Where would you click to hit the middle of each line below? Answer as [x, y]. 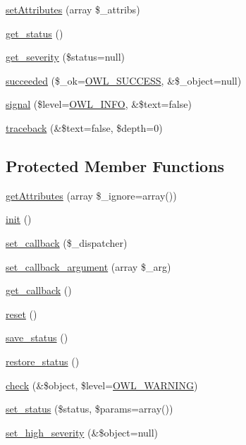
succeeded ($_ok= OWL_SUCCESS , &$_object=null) [124, 80]
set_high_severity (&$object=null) [82, 432]
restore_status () [43, 361]
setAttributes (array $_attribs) [73, 9]
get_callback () [39, 290]
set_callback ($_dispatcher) [67, 242]
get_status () [35, 33]
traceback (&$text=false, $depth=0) [84, 127]
